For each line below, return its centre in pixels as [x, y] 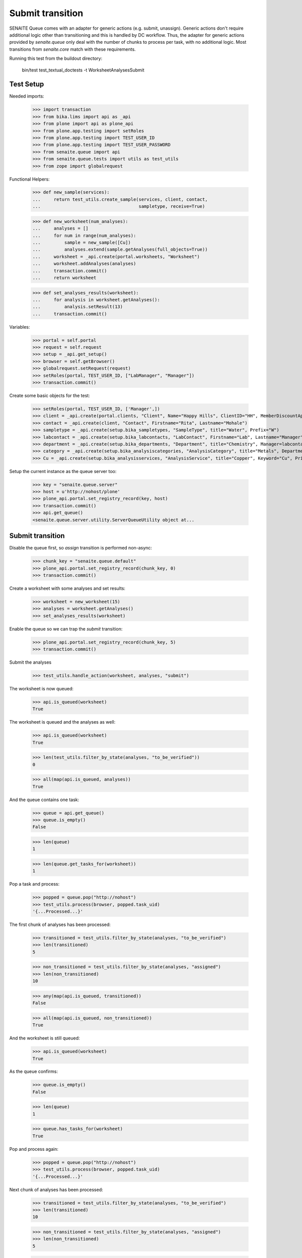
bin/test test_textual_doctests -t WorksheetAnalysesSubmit [83, 70]
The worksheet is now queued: [42, 688]
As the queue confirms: [33, 1071]
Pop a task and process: [34, 884]
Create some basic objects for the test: [50, 396]
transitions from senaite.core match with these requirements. [72, 49]
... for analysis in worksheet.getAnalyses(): [96, 300]
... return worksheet [64, 278]
